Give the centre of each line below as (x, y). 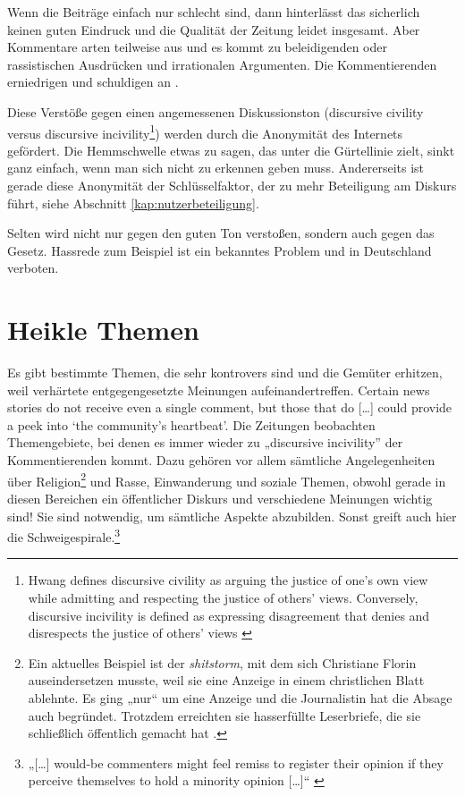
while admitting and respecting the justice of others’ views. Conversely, (223, 597)
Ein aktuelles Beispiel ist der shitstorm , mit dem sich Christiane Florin (222, 662)
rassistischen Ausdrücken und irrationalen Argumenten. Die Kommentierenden (222, 64)
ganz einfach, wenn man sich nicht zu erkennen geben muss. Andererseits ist (216, 168)
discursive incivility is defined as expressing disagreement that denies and (229, 615)
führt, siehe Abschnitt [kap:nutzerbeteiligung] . (133, 203)
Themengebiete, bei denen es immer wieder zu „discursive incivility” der (205, 442)
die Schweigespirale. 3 (64, 535)
